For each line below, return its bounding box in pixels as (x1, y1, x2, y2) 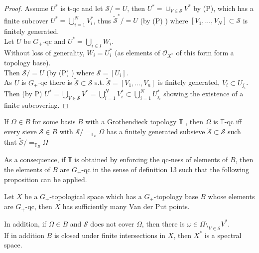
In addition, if (4, 218, 46, 229)
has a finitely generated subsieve (107, 126, 205, 137)
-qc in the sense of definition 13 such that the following (81, 164, 249, 174)
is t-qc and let (60, 3, 103, 13)
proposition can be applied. (4, 174, 87, 185)
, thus (93, 15, 111, 25)
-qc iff (224, 116, 242, 127)
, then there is (141, 218, 185, 229)
